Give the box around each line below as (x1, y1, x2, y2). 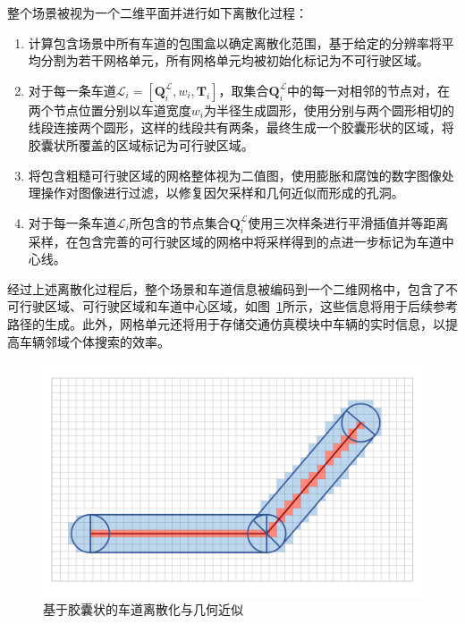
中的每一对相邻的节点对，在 (286, 80, 450, 99)
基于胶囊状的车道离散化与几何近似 (43, 599, 243, 618)
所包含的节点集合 (129, 213, 230, 232)
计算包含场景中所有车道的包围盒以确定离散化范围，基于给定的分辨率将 (28, 33, 442, 52)
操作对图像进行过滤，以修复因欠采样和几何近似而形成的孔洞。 (40, 183, 404, 202)
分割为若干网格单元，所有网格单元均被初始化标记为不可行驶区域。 (40, 51, 429, 70)
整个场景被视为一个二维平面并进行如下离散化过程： (7, 4, 308, 21)
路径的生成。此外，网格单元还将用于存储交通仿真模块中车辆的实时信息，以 (7, 314, 445, 333)
